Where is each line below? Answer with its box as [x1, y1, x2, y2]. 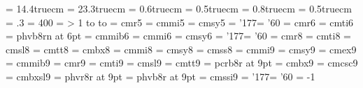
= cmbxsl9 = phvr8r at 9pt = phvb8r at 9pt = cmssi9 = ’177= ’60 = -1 [6, 69, 315, 83]
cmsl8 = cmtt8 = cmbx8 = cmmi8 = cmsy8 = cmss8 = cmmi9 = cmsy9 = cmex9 [6, 42, 357, 56]
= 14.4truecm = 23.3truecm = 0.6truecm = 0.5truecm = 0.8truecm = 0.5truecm [6, 1, 352, 15]
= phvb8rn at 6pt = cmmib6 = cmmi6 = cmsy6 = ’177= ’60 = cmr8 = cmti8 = [6, 28, 351, 43]
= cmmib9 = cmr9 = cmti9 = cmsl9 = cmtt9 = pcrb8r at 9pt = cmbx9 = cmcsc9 [6, 55, 358, 70]
